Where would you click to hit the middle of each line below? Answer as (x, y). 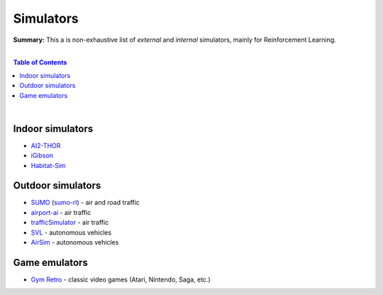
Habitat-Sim (49, 165)
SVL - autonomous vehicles (71, 232)
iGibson (42, 155)
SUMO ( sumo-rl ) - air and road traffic (85, 203)
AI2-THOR (46, 145)
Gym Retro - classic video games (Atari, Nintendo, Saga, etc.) (121, 279)
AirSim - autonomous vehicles (75, 243)
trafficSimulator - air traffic (70, 223)
